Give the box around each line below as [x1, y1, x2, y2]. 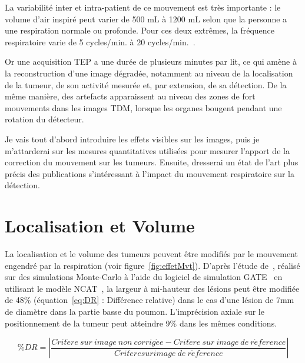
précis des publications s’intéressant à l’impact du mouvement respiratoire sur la [5, 167, 294, 179]
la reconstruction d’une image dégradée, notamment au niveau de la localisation [5, 66, 293, 79]
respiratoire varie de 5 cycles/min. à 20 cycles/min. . [5, 35, 195, 48]
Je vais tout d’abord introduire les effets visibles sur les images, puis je [5, 132, 260, 145]
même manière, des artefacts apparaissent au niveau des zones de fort [5, 90, 256, 102]
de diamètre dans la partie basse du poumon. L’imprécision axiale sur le [5, 305, 264, 317]
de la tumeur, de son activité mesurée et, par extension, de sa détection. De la [5, 78, 287, 91]
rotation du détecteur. [5, 113, 84, 125]
